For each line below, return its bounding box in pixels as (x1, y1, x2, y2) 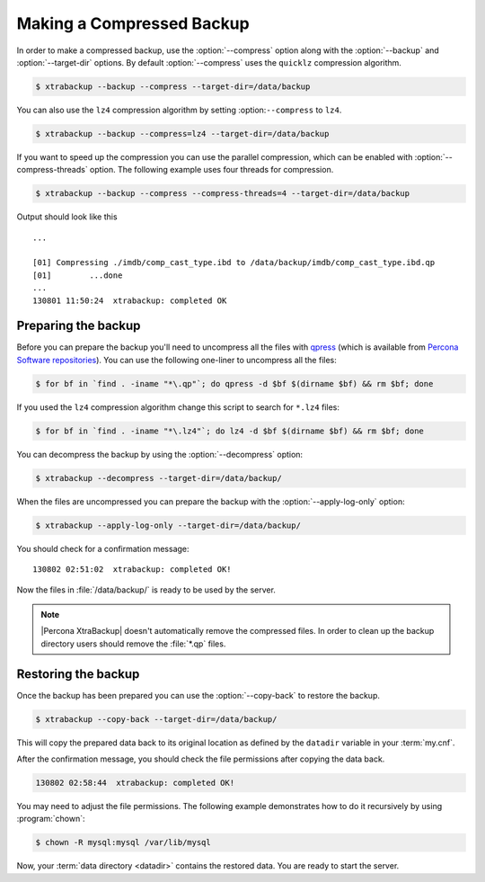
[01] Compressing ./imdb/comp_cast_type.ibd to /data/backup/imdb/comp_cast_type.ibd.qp (32, 257, 436, 268)
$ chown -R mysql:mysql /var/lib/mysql (35, 837, 211, 848)
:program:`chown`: (16, 814, 85, 824)
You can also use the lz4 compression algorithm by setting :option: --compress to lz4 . (16, 104, 342, 115)
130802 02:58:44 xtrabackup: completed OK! (35, 778, 235, 788)
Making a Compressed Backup (16, 13, 251, 33)
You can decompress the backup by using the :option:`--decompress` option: (16, 449, 304, 459)
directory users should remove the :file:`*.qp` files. (40, 638, 226, 649)
